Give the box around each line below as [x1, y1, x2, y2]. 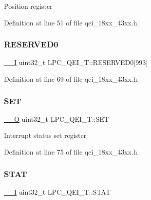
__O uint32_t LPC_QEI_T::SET [4, 113, 109, 124]
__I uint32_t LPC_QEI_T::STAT [4, 186, 111, 197]
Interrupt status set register [4, 130, 87, 140]
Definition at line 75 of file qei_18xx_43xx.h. [4, 147, 139, 156]
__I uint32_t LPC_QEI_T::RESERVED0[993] [4, 57, 148, 67]
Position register [4, 1, 53, 11]
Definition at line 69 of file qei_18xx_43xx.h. [4, 74, 139, 84]
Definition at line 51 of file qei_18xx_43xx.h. [4, 17, 139, 27]
